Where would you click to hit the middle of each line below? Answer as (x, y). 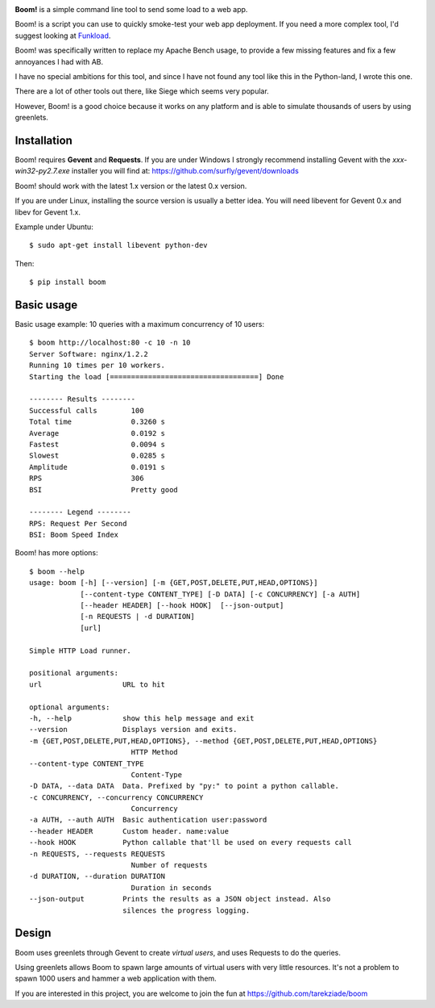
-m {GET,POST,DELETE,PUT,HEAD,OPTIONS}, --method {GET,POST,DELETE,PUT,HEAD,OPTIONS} (203, 741)
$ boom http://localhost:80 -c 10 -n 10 (110, 343)
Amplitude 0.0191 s (97, 467)
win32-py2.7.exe (42, 171)
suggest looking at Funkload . (63, 36)
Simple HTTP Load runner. (81, 650)
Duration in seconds (172, 887)
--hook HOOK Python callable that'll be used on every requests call (191, 843)
